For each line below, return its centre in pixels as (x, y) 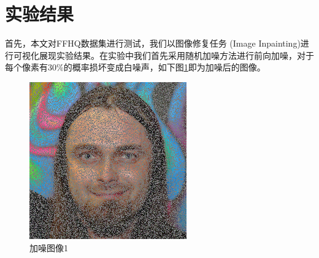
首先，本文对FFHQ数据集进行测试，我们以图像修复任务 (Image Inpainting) (153, 43)
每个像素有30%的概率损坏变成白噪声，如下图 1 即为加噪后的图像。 (135, 67)
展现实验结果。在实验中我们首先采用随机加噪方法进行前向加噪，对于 (176, 55)
